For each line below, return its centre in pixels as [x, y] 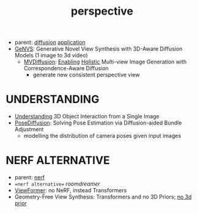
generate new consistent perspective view [86, 75]
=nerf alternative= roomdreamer [57, 184]
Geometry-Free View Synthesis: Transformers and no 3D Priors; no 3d [103, 197]
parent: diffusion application [50, 42]
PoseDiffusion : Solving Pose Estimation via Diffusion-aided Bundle [98, 123]
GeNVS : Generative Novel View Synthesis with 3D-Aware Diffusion [98, 49]
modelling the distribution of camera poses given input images [102, 136]
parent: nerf [30, 178]
